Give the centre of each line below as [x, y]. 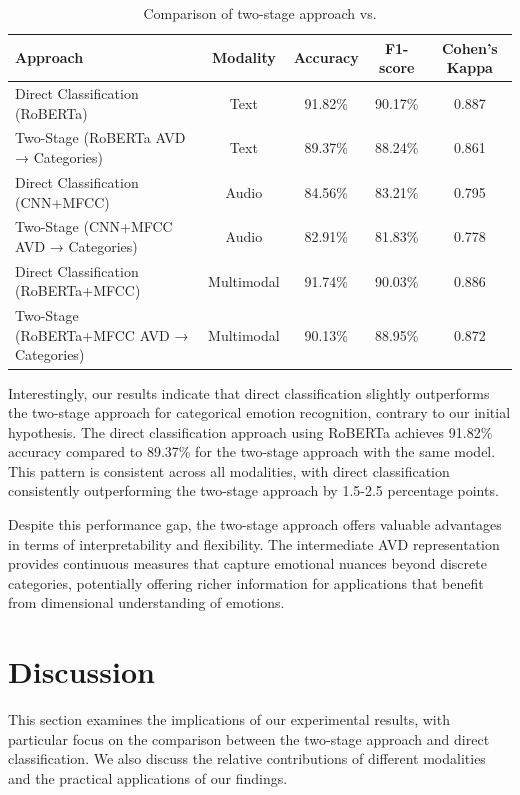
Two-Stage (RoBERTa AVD [100, 137]
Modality [243, 57]
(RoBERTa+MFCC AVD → [102, 334]
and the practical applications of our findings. [148, 777]
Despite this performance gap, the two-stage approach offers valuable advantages [255, 524]
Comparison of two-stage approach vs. [260, 13]
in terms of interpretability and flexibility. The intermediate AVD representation [254, 543]
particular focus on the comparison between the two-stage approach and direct [249, 738]
